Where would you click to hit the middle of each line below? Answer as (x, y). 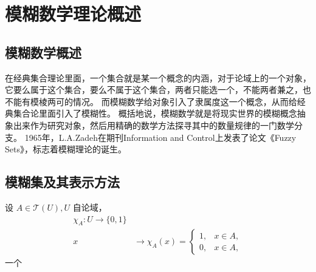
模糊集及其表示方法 (62, 182)
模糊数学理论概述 (73, 14)
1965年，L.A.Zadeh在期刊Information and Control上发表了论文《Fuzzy (160, 137)
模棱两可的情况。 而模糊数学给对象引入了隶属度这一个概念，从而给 (163, 101)
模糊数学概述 (43, 52)
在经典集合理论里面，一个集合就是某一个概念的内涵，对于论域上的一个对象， (158, 77)
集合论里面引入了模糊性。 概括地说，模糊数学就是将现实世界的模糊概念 (155, 113)
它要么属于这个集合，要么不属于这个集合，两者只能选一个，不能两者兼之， (154, 90)
